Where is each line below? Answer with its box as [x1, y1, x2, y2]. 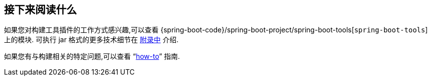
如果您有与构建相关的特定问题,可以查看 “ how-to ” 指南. [4, 52, 180, 61]
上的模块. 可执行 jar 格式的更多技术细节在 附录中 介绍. [4, 35, 179, 44]
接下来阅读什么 [4, 3, 77, 16]
